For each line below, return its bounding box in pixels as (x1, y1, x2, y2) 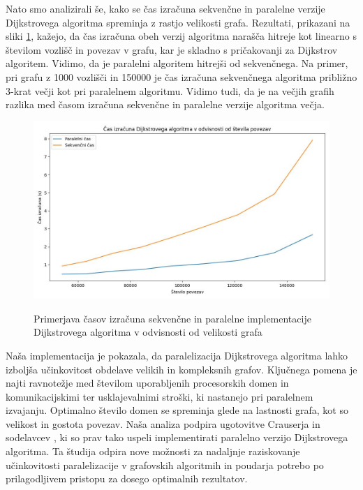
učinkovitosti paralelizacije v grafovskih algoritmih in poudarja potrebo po (6, 457, 324, 472)
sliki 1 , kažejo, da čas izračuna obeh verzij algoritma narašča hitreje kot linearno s (6, 29, 357, 43)
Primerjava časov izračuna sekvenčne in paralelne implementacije (34, 311, 311, 325)
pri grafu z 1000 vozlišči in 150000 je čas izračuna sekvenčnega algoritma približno (6, 69, 357, 84)
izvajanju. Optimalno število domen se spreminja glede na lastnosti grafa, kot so (6, 403, 348, 417)
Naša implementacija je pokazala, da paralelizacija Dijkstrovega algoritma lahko (6, 348, 348, 362)
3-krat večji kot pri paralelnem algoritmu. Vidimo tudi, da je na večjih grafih (6, 83, 334, 98)
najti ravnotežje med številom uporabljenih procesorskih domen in (6, 376, 289, 390)
